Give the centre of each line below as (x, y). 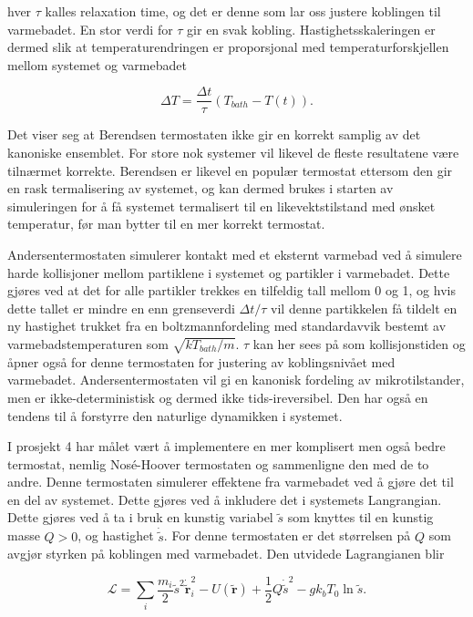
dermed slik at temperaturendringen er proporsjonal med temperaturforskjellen (228, 47)
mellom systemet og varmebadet (97, 64)
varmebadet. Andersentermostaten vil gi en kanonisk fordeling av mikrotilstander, (236, 380)
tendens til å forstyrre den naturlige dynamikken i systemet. (175, 415)
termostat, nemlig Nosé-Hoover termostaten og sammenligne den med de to (218, 463)
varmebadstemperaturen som (88, 343)
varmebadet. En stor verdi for (90, 29)
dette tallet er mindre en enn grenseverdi (121, 308)
